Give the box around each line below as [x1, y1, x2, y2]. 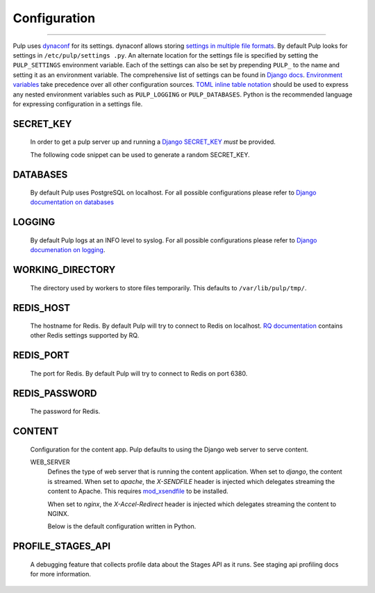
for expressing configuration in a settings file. [12, 99, 143, 108]
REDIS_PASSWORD [12, 387, 97, 399]
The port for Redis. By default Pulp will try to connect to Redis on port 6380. [30, 369, 248, 378]
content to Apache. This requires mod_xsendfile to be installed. [47, 487, 228, 496]
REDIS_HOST [12, 302, 71, 314]
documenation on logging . [30, 246, 106, 254]
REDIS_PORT [12, 349, 69, 361]
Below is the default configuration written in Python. [47, 522, 197, 531]
